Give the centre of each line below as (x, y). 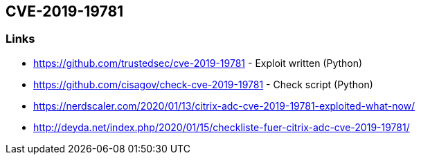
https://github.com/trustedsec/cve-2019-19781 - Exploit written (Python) (198, 63)
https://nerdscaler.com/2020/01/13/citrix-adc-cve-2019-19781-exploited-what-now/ (224, 106)
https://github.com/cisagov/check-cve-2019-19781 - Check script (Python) (203, 84)
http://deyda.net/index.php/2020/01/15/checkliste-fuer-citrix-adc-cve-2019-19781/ (222, 127)
